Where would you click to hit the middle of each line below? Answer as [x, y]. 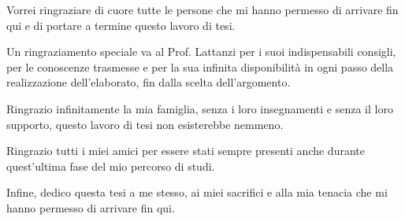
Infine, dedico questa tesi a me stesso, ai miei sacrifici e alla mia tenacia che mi [197, 192]
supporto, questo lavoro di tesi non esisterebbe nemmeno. [145, 124]
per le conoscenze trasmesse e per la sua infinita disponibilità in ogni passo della [200, 66]
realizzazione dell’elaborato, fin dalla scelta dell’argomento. [149, 82]
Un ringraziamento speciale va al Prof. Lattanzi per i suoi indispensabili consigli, [201, 52]
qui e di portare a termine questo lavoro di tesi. [121, 25]
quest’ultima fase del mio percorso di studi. [111, 166]
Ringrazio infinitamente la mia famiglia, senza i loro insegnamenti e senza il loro [200, 108]
